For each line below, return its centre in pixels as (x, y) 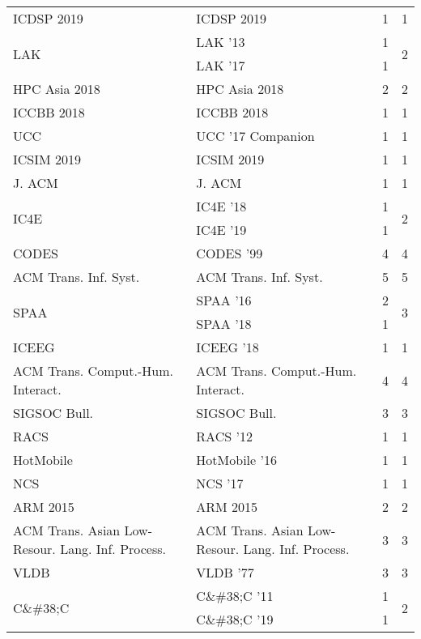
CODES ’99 (230, 253)
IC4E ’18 (221, 206)
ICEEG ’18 (228, 347)
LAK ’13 (221, 42)
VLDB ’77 (225, 572)
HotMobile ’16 (236, 460)
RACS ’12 (224, 436)
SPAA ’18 (224, 324)
